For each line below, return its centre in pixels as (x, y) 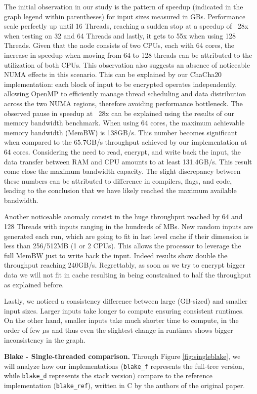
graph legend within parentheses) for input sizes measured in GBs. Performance (125, 16)
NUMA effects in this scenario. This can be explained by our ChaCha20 (113, 74)
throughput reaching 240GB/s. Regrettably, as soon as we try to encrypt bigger (125, 265)
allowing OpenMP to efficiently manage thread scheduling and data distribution (125, 94)
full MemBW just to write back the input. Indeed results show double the (116, 255)
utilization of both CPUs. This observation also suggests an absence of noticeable (127, 64)
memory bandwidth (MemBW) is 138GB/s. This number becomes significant (121, 132)
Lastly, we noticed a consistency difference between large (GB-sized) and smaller (126, 301)
